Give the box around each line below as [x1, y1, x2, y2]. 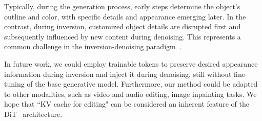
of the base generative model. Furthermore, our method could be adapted [27, 78, 258, 89]
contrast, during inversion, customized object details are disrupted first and [4, 21, 241, 32]
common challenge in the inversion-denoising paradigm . [4, 41, 182, 52]
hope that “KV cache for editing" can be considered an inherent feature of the [4, 98, 249, 109]
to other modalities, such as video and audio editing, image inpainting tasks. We [4, 88, 257, 99]
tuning [4, 78, 25, 89]
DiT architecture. [4, 108, 63, 119]
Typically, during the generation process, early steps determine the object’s [4, 1, 240, 11]
